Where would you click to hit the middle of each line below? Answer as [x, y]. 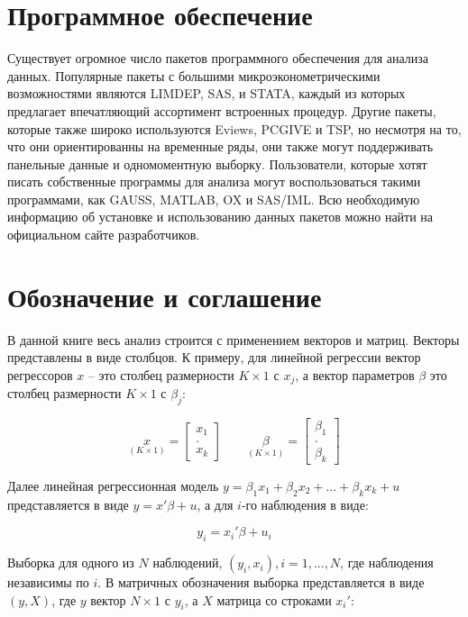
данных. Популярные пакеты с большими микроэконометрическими [194, 75]
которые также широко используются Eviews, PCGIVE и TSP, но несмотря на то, [234, 128]
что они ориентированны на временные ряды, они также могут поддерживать [220, 146]
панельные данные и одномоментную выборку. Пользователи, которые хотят [217, 163]
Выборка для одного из [71, 563]
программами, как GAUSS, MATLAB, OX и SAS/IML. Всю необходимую [214, 199]
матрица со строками [274, 599]
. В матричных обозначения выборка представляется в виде [261, 582]
